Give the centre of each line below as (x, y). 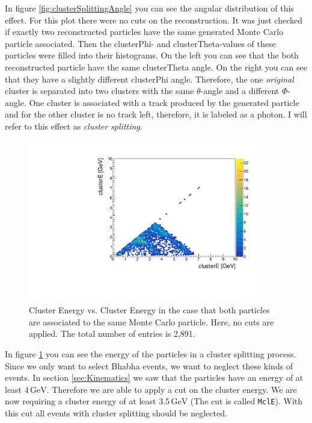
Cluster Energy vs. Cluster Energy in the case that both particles (149, 310)
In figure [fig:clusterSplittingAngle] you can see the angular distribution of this (149, 8)
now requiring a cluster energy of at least (81, 401)
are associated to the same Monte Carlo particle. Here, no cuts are (151, 321)
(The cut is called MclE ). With (246, 401)
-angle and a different (240, 91)
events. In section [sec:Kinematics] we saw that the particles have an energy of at (154, 378)
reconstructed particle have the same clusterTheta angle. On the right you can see (156, 67)
